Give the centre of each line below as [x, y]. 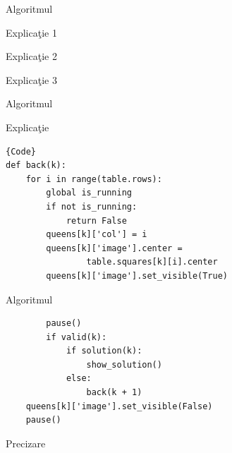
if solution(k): [104, 351]
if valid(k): [77, 337]
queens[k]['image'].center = [114, 248]
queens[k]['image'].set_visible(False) [119, 406]
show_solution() [124, 364]
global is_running [89, 193]
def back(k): [36, 165]
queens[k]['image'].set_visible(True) [137, 276]
